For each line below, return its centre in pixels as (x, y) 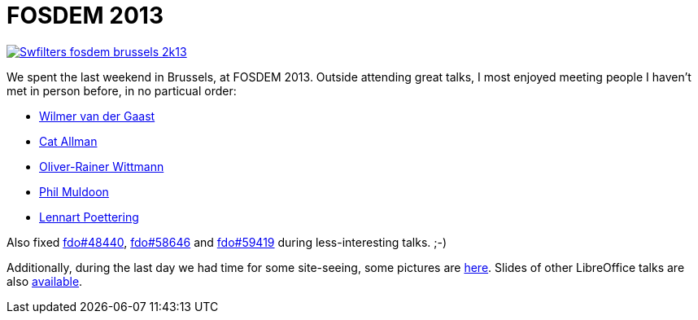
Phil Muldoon (74, 191)
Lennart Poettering (89, 217)
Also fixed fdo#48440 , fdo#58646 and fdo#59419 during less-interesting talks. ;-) (227, 242)
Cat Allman (68, 141)
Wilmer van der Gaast (97, 116)
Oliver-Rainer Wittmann (102, 166)
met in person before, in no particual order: (122, 90)
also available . (45, 281)
